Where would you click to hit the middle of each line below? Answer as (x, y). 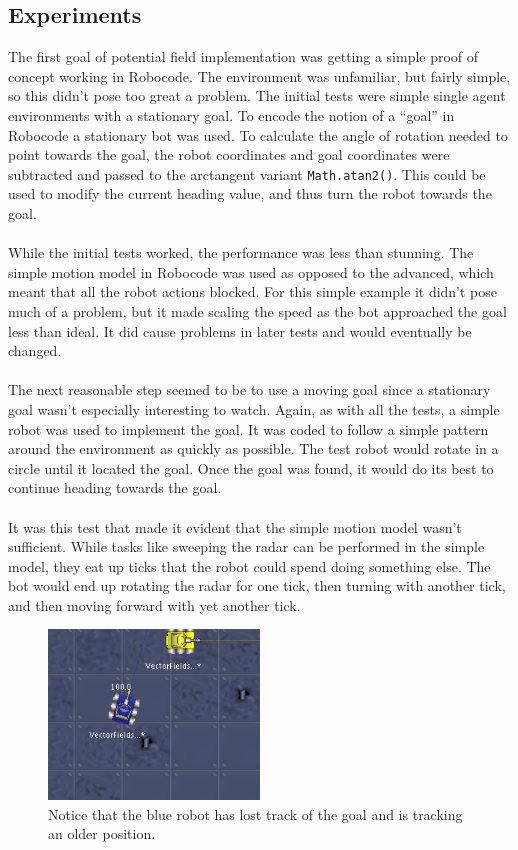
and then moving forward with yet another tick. (154, 604)
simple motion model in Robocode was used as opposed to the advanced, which (251, 271)
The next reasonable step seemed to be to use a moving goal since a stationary (249, 389)
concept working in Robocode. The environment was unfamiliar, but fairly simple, (259, 75)
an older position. (102, 833)
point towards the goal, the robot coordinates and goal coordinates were (229, 154)
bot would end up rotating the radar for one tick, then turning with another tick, (257, 585)
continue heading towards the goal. (115, 487)
